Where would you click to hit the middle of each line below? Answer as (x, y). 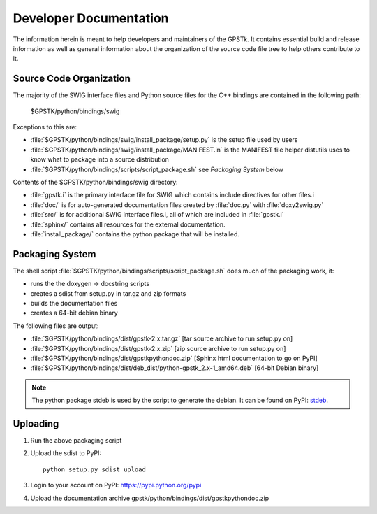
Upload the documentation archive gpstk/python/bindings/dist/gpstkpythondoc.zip (150, 498)
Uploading (36, 423)
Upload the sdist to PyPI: (66, 453)
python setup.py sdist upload (95, 469)
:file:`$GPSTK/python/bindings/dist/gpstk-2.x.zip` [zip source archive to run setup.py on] (158, 348)
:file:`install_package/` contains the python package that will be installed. (135, 234)
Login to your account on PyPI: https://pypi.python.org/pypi (116, 485)
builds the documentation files (74, 303)
